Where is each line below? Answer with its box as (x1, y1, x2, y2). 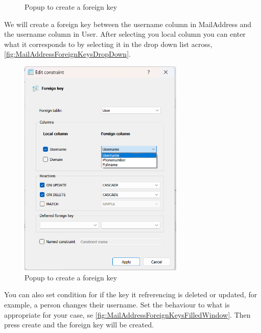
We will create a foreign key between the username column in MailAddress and (4, 18, 252, 29)
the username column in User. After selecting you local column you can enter (4, 29, 246, 39)
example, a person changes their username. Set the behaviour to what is (4, 299, 230, 310)
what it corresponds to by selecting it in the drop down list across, (4, 38, 212, 49)
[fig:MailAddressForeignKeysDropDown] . (4, 49, 131, 59)
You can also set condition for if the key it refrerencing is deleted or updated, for (4, 289, 257, 300)
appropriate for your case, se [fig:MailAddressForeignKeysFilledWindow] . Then (4, 309, 251, 320)
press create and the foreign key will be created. (4, 319, 154, 330)
